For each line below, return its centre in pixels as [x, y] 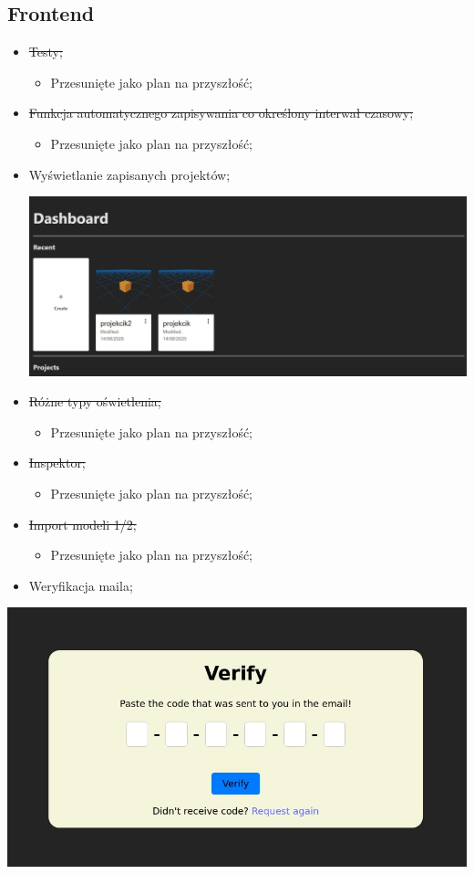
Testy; [46, 52]
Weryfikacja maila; [81, 585]
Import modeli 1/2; [82, 524]
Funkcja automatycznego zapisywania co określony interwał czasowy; [221, 113]
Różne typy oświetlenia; [95, 401]
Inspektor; [57, 463]
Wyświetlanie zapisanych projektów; [129, 174]
